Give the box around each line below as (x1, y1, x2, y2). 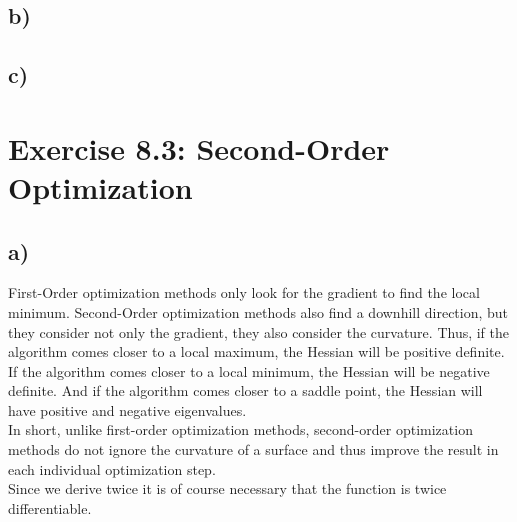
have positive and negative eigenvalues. (8, 399, 247, 420)
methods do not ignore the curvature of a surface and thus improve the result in (8, 439, 499, 460)
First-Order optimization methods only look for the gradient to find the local (8, 282, 480, 303)
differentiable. (8, 497, 92, 518)
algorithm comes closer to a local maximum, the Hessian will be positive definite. (8, 341, 505, 362)
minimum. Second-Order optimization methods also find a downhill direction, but (8, 301, 509, 322)
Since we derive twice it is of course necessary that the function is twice (8, 478, 447, 499)
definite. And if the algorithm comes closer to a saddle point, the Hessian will (8, 380, 483, 401)
